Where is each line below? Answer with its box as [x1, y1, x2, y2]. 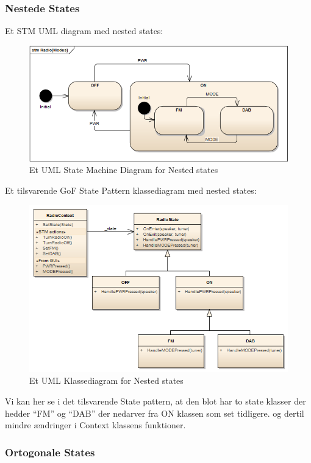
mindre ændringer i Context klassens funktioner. [5, 419, 186, 431]
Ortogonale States [5, 444, 95, 459]
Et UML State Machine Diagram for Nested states [29, 163, 218, 176]
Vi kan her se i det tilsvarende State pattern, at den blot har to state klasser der [5, 394, 306, 407]
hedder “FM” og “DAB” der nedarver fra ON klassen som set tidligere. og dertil [5, 406, 304, 419]
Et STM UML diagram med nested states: [5, 24, 163, 37]
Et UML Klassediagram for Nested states [29, 374, 184, 387]
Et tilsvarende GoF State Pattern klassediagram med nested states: [5, 183, 257, 196]
